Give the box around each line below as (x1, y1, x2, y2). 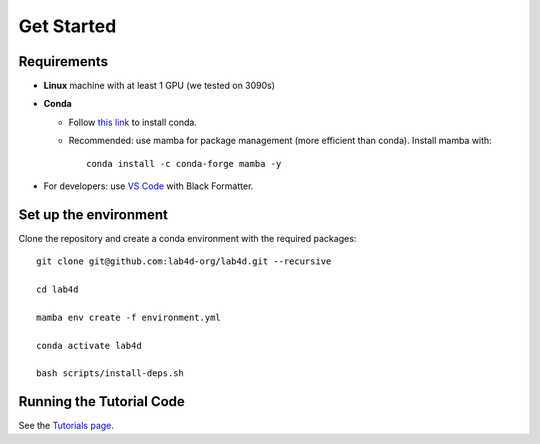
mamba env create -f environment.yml (36, 311, 222, 323)
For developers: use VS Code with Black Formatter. (43, 180, 254, 192)
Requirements (18, 53, 109, 70)
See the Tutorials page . (18, 420, 115, 432)
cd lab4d (36, 284, 79, 295)
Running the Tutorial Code (18, 393, 185, 410)
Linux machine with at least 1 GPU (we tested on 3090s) (43, 80, 275, 92)
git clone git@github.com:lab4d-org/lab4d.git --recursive (36, 256, 332, 267)
